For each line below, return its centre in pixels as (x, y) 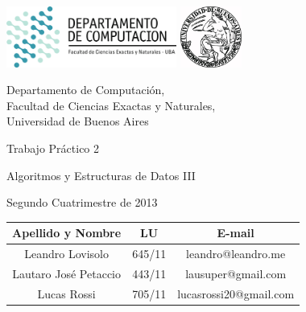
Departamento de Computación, (86, 90)
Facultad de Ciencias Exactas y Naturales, (111, 105)
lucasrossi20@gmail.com (236, 293)
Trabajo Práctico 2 (53, 148)
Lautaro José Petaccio (66, 273)
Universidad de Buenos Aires (78, 121)
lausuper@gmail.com (236, 273)
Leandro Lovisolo (66, 254)
